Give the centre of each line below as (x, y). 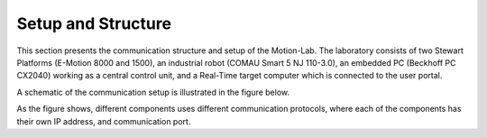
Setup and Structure (94, 23)
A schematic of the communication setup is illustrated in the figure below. (153, 92)
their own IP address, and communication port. (104, 121)
